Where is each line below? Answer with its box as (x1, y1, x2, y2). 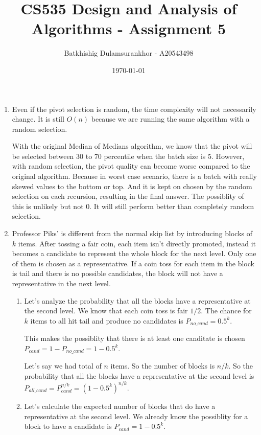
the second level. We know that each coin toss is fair (24, 305, 188, 316)
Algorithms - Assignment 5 (31, 18, 226, 39)
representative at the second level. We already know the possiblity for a (24, 410, 248, 421)
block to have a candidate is (24, 421, 112, 431)
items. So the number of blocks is (110, 360, 215, 371)
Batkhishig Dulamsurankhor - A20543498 (64, 48, 194, 58)
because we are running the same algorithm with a (91, 113, 250, 124)
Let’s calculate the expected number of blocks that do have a (24, 400, 216, 411)
